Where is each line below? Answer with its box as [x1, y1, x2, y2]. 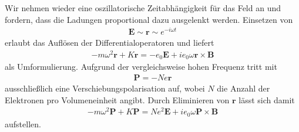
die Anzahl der [217, 82, 270, 94]
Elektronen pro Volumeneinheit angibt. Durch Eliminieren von [5, 93, 230, 106]
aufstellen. [5, 117, 41, 130]
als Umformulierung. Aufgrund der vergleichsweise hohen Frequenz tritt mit [5, 60, 277, 73]
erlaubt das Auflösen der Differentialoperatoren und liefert [5, 36, 214, 49]
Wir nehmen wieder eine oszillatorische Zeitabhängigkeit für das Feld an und [5, 2, 281, 13]
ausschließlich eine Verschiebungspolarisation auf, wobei [5, 82, 205, 94]
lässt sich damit [238, 93, 295, 106]
